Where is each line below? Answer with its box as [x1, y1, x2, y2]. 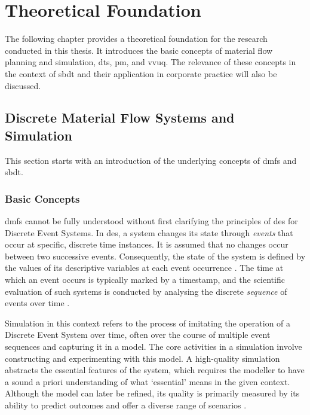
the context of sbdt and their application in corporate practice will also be [5, 67, 277, 80]
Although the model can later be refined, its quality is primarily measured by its [5, 387, 300, 399]
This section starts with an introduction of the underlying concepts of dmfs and [5, 154, 297, 166]
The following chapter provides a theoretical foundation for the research [5, 32, 268, 45]
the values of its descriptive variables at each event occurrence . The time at [5, 261, 284, 274]
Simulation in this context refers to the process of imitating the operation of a [5, 316, 291, 329]
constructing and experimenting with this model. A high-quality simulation [5, 352, 280, 364]
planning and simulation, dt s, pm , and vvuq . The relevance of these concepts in [5, 56, 296, 68]
